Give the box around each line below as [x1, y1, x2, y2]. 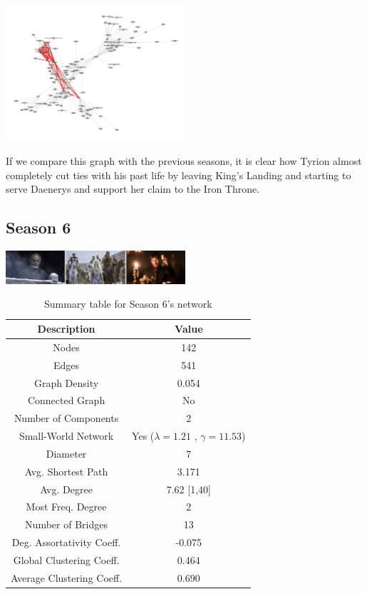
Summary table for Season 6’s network [43, 296, 212, 311]
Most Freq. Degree [26, 499, 107, 514]
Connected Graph [27, 393, 105, 408]
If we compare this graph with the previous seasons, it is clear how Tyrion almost [6, 153, 362, 168]
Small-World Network [19, 428, 114, 443]
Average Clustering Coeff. [11, 570, 123, 585]
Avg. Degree [40, 481, 93, 496]
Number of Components [14, 411, 119, 426]
